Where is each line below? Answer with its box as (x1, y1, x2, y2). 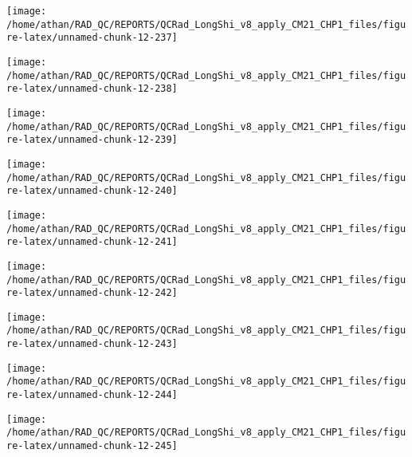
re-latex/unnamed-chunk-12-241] (6, 236, 178, 248)
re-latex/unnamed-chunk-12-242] (6, 287, 178, 299)
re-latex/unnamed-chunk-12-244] (6, 389, 178, 401)
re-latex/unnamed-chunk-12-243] (6, 338, 178, 350)
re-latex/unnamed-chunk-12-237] (6, 32, 178, 44)
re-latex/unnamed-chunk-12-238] (6, 83, 178, 95)
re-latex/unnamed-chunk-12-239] (6, 134, 178, 146)
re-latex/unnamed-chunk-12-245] (6, 440, 178, 452)
